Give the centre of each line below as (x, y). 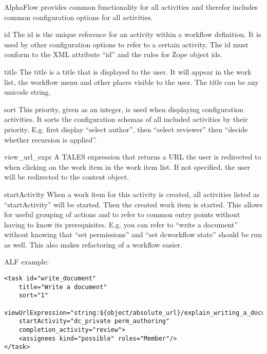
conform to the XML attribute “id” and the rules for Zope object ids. (113, 54)
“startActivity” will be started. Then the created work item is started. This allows (133, 204)
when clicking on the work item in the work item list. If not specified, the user (127, 166)
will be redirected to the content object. (67, 177)
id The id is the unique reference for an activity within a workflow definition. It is (133, 34)
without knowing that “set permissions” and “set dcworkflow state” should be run (133, 234)
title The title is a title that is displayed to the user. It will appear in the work (128, 71)
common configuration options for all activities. (79, 17)
